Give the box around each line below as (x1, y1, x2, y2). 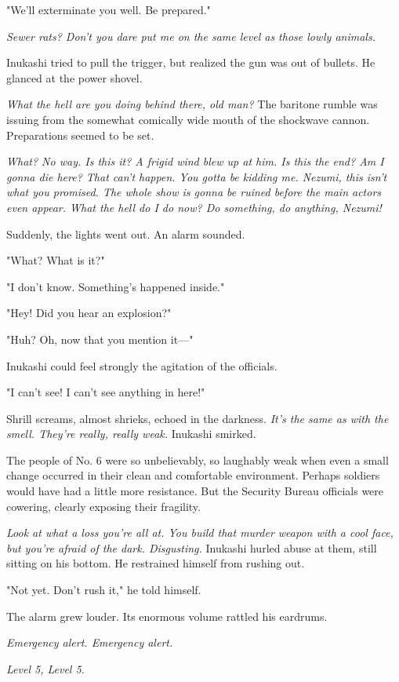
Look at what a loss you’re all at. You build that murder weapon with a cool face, (6, 524, 394, 541)
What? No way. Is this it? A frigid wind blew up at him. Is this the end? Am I (6, 153, 384, 170)
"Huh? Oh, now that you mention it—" (6, 330, 194, 347)
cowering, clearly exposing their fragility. (6, 498, 201, 514)
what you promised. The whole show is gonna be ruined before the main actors (6, 184, 382, 200)
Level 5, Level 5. (6, 660, 85, 677)
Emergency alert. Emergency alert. (6, 634, 173, 651)
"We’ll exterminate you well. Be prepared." (6, 2, 211, 17)
